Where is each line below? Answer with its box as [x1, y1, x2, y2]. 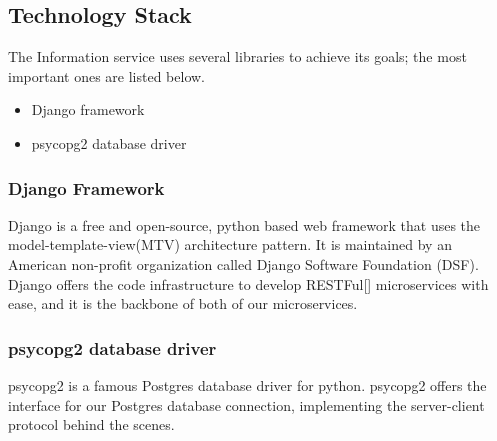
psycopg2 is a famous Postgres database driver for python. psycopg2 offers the [8, 374, 487, 395]
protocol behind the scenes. [8, 414, 175, 435]
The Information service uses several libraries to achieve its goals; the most [8, 46, 467, 67]
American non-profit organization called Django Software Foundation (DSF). [8, 253, 479, 274]
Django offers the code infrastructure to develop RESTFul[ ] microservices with [8, 273, 489, 294]
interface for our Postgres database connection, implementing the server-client [8, 394, 485, 415]
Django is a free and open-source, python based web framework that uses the [8, 214, 481, 235]
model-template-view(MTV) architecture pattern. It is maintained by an [8, 234, 452, 255]
